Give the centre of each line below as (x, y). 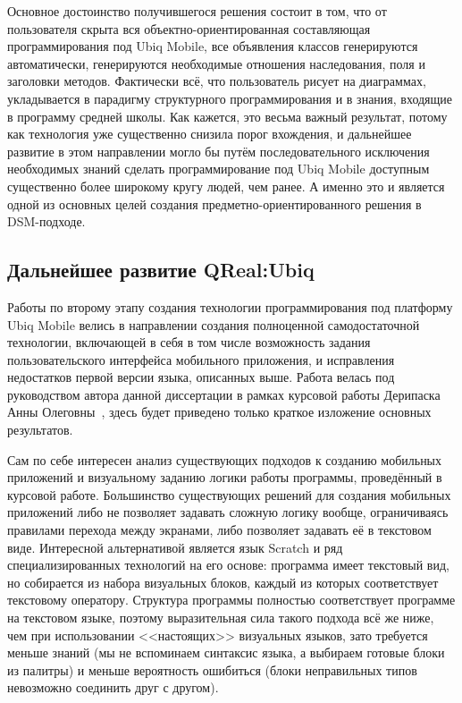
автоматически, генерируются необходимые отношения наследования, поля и (216, 63)
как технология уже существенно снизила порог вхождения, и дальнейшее (210, 134)
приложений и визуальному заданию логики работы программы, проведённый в (225, 477)
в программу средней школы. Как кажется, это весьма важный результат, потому (227, 116)
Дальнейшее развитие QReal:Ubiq (161, 270)
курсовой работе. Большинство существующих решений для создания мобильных (229, 494)
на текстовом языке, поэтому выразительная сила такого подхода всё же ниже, (221, 618)
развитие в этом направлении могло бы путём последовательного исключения (218, 151)
